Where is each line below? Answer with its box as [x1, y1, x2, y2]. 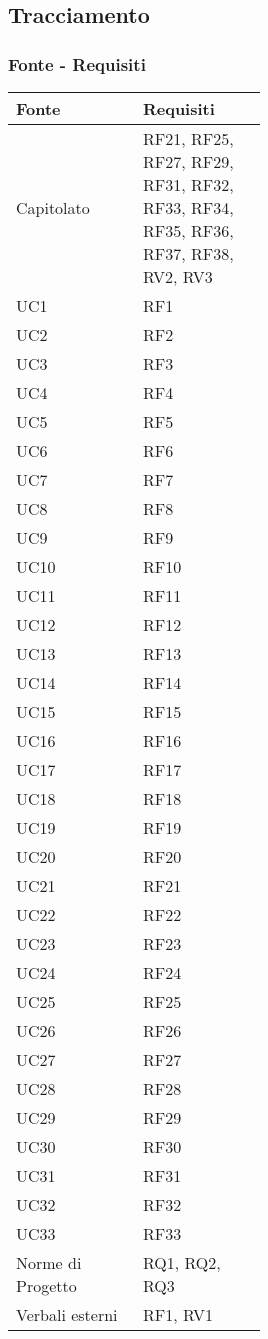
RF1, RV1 [142, 1303, 213, 1326]
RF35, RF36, [142, 219, 234, 242]
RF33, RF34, [142, 196, 234, 219]
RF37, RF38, [142, 242, 234, 265]
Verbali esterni [16, 1303, 118, 1326]
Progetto [16, 1274, 77, 1297]
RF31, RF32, [142, 173, 234, 196]
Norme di [16, 1251, 82, 1274]
